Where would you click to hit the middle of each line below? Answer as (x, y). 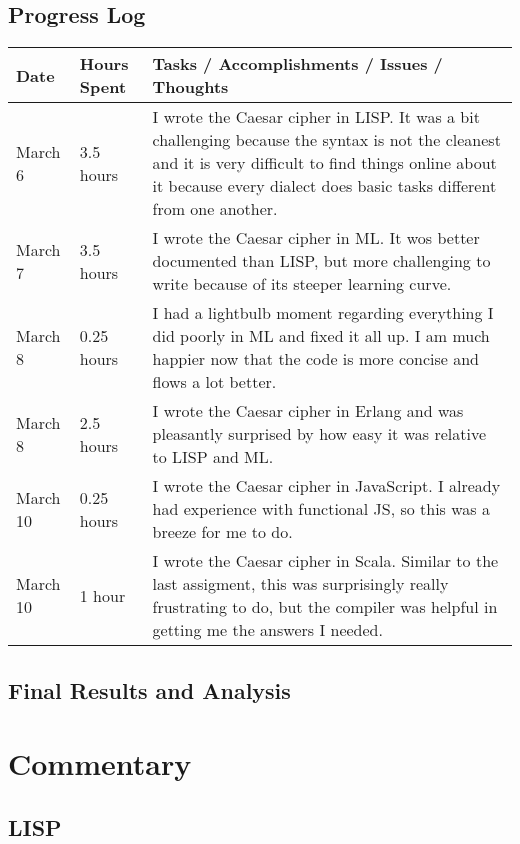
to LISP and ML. (213, 457)
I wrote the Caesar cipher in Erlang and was (308, 411)
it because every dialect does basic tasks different (324, 186)
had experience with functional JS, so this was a (321, 509)
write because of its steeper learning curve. (302, 284)
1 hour (102, 595)
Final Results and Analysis (149, 689)
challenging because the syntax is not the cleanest (326, 140)
